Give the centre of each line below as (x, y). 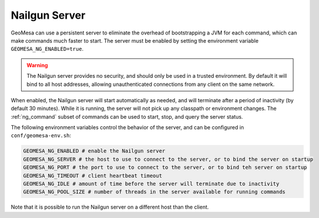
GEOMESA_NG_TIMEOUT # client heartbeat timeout (92, 176)
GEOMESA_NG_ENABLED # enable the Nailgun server (94, 151)
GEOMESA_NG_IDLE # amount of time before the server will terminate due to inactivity (151, 184)
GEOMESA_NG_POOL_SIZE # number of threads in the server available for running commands (155, 192)
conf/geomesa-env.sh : (41, 136)
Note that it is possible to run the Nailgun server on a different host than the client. (110, 207)
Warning (37, 65)
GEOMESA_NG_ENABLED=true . (47, 49)
